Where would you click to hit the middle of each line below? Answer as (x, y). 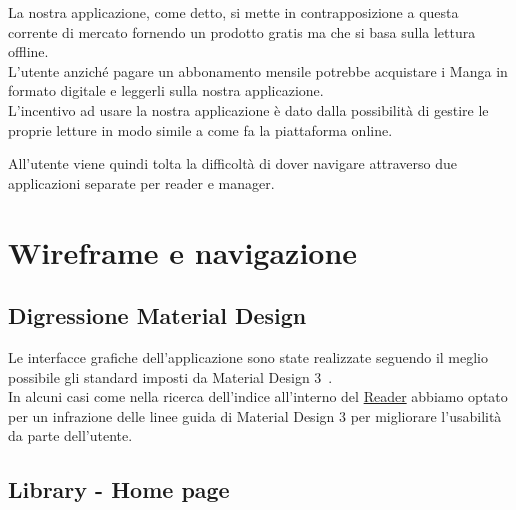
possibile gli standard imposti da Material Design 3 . (170, 376)
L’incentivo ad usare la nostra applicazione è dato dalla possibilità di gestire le (248, 109)
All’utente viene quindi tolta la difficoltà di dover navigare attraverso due (233, 163)
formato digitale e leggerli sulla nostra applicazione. (166, 90)
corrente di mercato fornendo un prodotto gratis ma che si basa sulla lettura (242, 31)
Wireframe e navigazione (183, 251)
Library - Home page (119, 489)
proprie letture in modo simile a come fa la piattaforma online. (200, 129)
